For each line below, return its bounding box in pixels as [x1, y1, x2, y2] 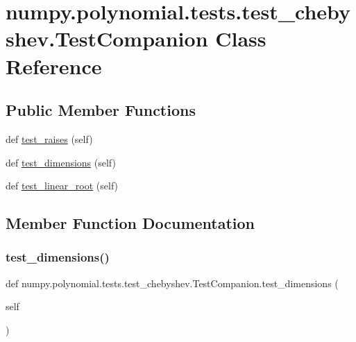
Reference [6, 51, 102, 80]
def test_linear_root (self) [6, 178, 119, 193]
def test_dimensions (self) [6, 155, 116, 169]
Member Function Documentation [6, 212, 255, 234]
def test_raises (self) [6, 131, 93, 146]
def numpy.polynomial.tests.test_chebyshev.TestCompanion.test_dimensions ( [6, 275, 339, 290]
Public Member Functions [6, 99, 196, 121]
